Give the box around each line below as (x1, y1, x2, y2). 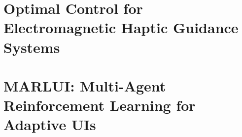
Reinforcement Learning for (3, 95, 196, 115)
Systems (3, 37, 60, 57)
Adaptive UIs (3, 114, 96, 135)
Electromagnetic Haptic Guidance (3, 17, 239, 38)
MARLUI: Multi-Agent (3, 75, 166, 95)
